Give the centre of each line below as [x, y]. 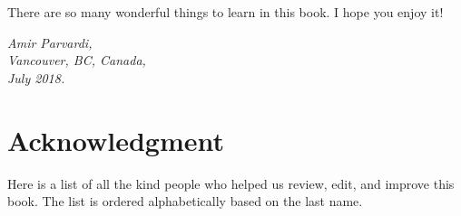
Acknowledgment [116, 140]
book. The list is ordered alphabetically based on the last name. [185, 201]
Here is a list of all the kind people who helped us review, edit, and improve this [231, 183]
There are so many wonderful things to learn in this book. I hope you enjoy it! [226, 12]
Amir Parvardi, [50, 42]
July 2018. [36, 77]
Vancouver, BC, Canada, [77, 60]
